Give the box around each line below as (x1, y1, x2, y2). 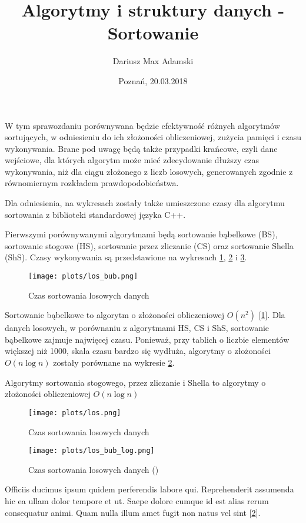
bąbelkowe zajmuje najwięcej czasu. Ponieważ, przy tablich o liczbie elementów (5, 333, 290, 345)
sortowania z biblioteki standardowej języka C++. (5, 208, 186, 220)
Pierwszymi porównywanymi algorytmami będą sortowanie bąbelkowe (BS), (5, 228, 278, 240)
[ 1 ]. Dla (258, 309, 285, 321)
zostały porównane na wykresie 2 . (53, 356, 175, 369)
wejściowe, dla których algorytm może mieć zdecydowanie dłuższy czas (5, 154, 259, 166)
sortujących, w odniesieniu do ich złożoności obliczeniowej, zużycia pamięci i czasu (5, 131, 301, 143)
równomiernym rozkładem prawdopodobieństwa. (5, 177, 179, 189)
